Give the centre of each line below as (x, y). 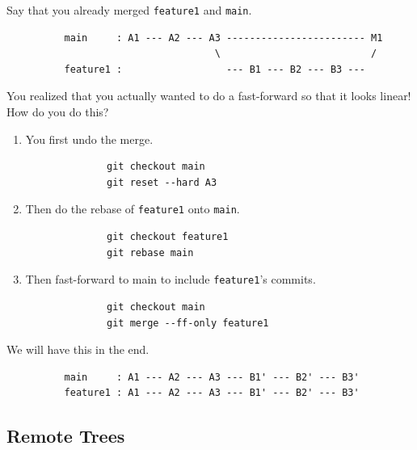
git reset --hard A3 (162, 182)
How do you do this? (58, 112)
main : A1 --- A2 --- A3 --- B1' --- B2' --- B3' (212, 377)
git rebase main (150, 252)
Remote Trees (66, 436)
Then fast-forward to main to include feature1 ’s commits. (171, 279)
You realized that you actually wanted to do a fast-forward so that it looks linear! (209, 96)
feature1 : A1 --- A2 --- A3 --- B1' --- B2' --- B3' (212, 393)
